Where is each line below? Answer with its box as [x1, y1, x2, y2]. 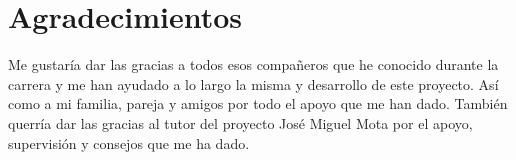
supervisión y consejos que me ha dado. [8, 132, 250, 153]
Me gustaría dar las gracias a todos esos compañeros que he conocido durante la [8, 54, 499, 75]
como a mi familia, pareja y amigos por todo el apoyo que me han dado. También [8, 93, 508, 114]
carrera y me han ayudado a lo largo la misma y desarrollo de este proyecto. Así [8, 73, 499, 94]
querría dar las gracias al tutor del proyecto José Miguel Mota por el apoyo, [8, 112, 473, 133]
